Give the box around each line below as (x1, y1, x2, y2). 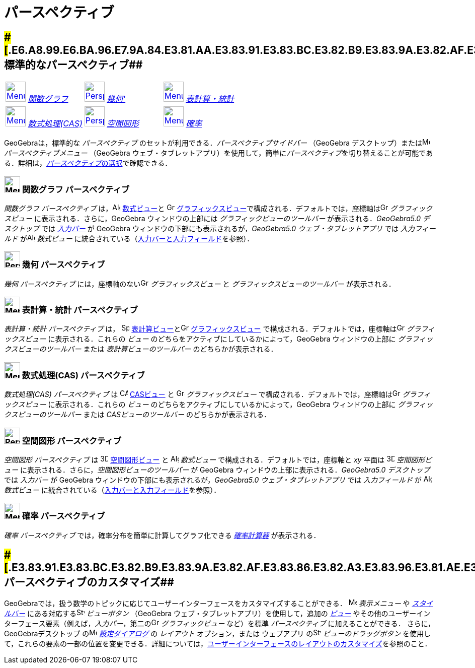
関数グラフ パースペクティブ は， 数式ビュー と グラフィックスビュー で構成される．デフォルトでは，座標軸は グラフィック (4, 204, 433, 213)
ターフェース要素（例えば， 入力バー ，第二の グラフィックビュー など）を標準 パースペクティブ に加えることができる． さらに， (4, 619, 435, 628)
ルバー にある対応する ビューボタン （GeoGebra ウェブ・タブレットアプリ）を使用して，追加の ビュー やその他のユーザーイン (4, 609, 431, 618)
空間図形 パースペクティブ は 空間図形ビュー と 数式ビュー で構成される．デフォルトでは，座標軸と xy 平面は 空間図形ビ (4, 455, 432, 464)
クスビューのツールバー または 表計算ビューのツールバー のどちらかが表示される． (4, 345, 278, 354)
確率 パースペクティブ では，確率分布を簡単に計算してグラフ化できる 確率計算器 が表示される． (4, 530, 321, 540)
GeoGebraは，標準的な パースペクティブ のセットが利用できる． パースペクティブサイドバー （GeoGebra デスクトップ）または (4, 139, 423, 148)
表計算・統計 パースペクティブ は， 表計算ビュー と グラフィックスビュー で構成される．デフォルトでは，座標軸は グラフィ (4, 324, 435, 333)
